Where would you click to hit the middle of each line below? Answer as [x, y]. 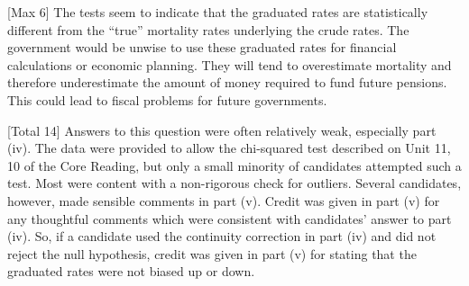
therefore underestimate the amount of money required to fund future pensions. [227, 82]
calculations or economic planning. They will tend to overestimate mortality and [230, 64]
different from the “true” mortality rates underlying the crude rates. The [208, 29]
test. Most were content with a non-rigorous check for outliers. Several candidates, [234, 183]
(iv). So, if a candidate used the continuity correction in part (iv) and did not [222, 236]
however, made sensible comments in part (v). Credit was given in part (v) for [224, 200]
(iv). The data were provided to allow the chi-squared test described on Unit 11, [229, 148]
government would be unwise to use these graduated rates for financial [202, 47]
